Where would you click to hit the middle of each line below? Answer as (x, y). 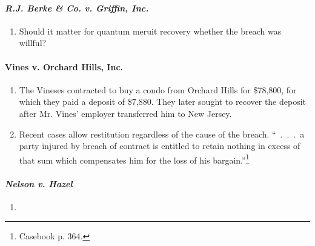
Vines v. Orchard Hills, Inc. (64, 66)
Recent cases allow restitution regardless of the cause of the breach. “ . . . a (162, 134)
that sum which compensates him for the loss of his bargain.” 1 (134, 159)
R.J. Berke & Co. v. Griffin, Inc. (77, 8)
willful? (33, 43)
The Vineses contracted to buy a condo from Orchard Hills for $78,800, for (158, 89)
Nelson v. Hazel (39, 183)
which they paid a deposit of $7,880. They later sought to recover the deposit (163, 101)
